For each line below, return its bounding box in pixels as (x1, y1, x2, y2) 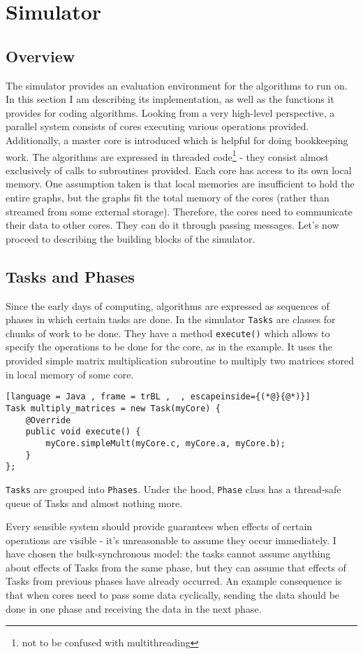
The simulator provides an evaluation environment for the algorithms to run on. (6, 78, 348, 92)
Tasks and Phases (6, 265, 135, 287)
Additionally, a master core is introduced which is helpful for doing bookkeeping (6, 132, 348, 147)
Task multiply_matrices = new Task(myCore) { (6, 403, 221, 413)
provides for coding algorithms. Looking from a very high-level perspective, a (6, 105, 335, 120)
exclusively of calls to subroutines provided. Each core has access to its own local (6, 162, 352, 177)
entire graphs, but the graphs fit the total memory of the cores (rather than (6, 190, 329, 204)
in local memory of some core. (6, 367, 134, 381)
